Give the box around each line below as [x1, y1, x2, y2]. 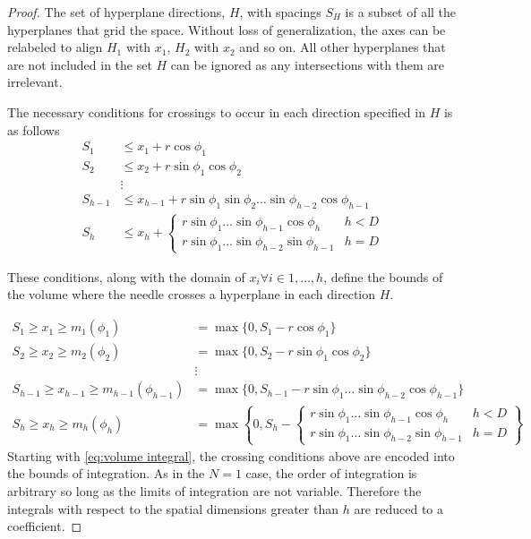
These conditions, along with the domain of [7, 267, 245, 286]
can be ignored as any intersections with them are [170, 55, 445, 73]
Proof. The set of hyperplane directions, [7, 3, 226, 21]
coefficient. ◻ [7, 517, 82, 535]
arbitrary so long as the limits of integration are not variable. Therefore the [7, 482, 422, 500]
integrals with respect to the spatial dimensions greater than [7, 499, 338, 518]
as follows [7, 120, 60, 139]
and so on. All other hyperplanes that [239, 38, 446, 56]
